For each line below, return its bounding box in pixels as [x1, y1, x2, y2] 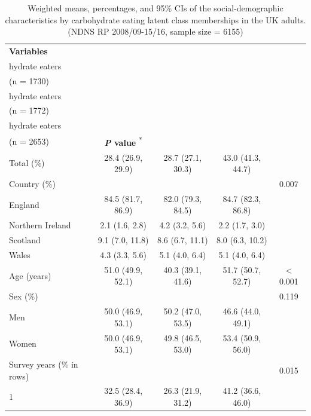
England [9, 198, 39, 210]
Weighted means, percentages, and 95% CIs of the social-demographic [28, 2, 283, 14]
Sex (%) [9, 290, 38, 302]
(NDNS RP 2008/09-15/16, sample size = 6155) [68, 25, 243, 38]
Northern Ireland [9, 219, 71, 231]
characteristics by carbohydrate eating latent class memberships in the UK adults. [5, 13, 306, 26]
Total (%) [9, 157, 45, 169]
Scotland [9, 234, 41, 246]
